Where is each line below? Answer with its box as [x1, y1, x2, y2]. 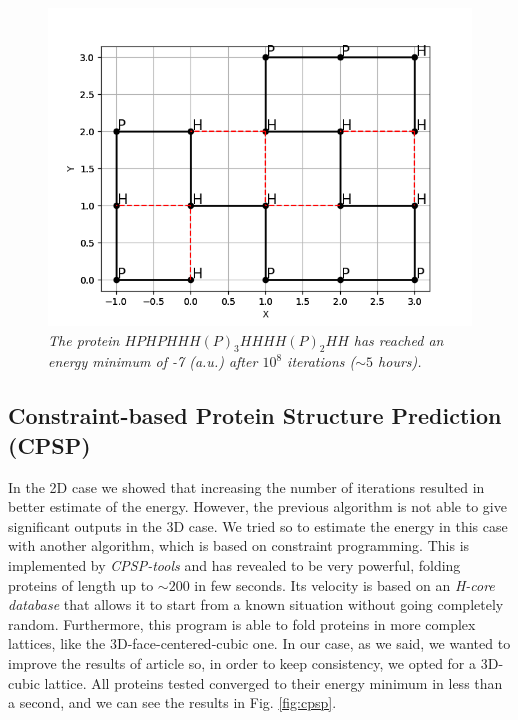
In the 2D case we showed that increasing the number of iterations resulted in [8, 476, 485, 497]
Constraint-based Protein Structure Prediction [8, 400, 502, 431]
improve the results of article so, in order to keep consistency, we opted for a [8, 652, 477, 673]
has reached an [353, 329, 444, 350]
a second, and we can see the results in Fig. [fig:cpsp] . [8, 692, 337, 713]
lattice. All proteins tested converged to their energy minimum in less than [44, 672, 503, 693]
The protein [48, 329, 120, 350]
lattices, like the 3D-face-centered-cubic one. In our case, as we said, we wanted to [8, 633, 511, 654]
